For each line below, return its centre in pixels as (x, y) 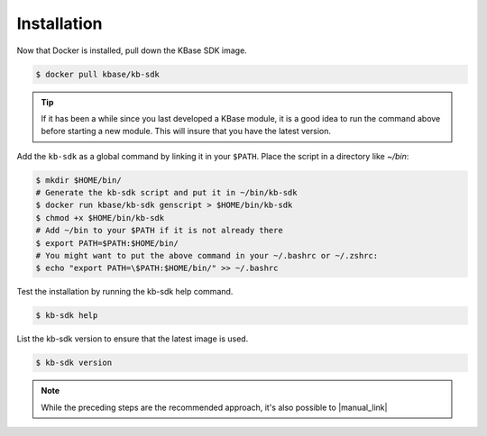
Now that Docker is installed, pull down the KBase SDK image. (132, 50)
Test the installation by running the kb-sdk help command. (125, 292)
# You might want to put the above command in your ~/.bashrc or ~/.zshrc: (207, 256)
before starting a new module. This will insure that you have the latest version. (186, 132)
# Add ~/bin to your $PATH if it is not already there (159, 231)
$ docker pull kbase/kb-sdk (97, 74)
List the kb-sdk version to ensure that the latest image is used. (133, 339)
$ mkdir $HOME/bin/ (78, 180)
